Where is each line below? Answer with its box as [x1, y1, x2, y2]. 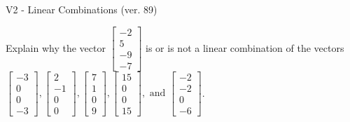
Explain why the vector [6, 40, 106, 55]
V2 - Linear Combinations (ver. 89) [6, 2, 157, 16]
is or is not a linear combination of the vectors [146, 40, 344, 55]
